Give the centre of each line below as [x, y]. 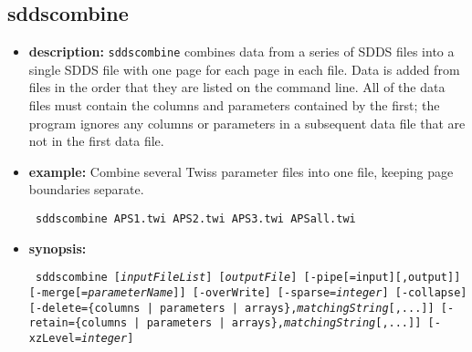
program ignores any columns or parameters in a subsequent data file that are [247, 123]
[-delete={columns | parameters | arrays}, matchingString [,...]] [231, 308]
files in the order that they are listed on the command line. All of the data [237, 87]
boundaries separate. [86, 189]
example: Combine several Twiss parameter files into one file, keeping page [241, 171]
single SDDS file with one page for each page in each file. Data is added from [244, 69]
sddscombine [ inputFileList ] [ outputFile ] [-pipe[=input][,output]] [248, 278]
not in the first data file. [96, 141]
